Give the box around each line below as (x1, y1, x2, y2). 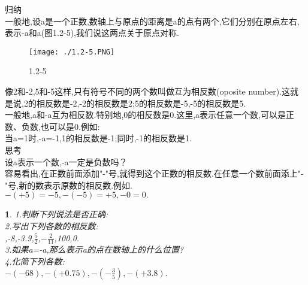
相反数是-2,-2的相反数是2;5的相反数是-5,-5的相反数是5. (36, 96, 246, 109)
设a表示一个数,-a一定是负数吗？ (5, 155, 128, 168)
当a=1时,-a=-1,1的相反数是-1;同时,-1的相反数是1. (5, 132, 192, 144)
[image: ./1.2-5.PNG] (29, 47, 115, 56)
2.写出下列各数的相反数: (5, 219, 98, 232)
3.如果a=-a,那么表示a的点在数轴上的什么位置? (5, 243, 184, 256)
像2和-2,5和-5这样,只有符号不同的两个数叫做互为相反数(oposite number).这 (5, 85, 291, 98)
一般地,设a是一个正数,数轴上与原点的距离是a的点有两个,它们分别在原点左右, (5, 14, 300, 27)
